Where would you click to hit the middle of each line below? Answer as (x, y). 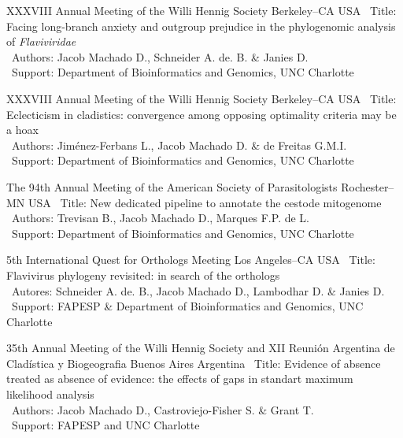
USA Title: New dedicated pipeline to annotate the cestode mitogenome (205, 202)
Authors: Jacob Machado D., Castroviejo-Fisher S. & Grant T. (163, 409)
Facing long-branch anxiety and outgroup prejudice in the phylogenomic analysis (201, 26)
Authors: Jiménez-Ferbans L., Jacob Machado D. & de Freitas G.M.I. (179, 145)
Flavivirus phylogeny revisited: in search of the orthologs (143, 275)
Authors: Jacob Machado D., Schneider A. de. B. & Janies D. (160, 56)
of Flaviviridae (41, 41)
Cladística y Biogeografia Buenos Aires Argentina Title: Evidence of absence (194, 363)
